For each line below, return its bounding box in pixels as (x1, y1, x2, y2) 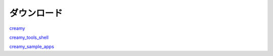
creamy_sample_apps (9, 43, 54, 50)
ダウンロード (9, 8, 63, 19)
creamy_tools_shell (9, 34, 49, 40)
